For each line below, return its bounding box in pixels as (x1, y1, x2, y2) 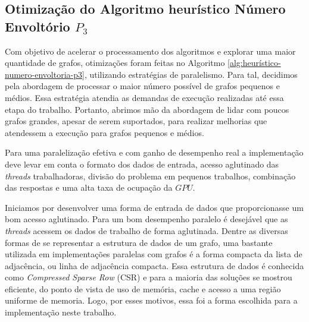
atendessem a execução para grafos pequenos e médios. (5, 126, 204, 138)
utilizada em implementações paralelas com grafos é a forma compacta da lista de (5, 248, 302, 260)
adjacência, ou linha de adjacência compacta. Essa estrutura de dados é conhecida (5, 259, 304, 272)
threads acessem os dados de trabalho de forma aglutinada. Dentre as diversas (5, 224, 288, 236)
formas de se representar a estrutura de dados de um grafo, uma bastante (5, 236, 273, 248)
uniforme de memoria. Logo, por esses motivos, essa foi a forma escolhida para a (5, 294, 298, 307)
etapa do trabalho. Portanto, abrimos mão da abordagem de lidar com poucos (5, 103, 289, 115)
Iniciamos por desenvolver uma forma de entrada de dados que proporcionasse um (5, 201, 304, 213)
